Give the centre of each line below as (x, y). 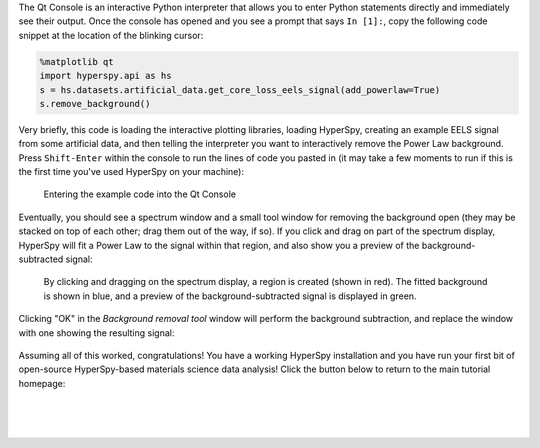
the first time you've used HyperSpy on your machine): (131, 172)
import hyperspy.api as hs (105, 76)
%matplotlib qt (76, 61)
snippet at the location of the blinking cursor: (111, 35)
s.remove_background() (95, 103)
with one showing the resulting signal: (96, 332)
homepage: (42, 383)
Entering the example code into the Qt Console (140, 194)
